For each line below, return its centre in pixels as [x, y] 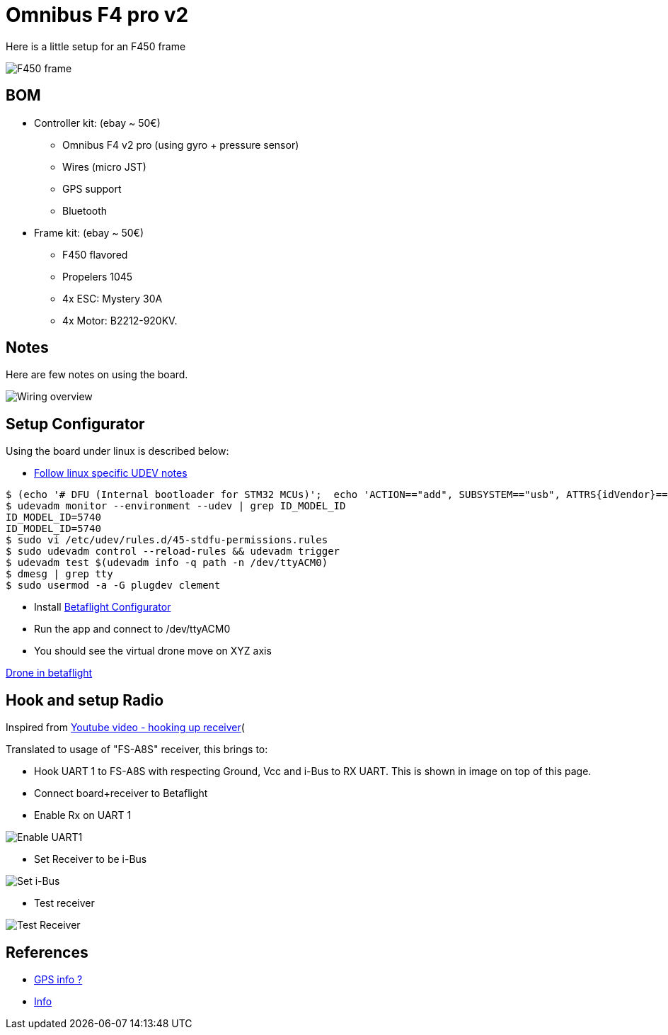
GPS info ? [58, 979]
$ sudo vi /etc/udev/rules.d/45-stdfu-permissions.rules [167, 540]
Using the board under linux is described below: [117, 451]
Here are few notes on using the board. [97, 375]
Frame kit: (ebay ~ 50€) [89, 232]
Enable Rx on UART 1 [83, 815]
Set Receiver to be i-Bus [91, 859]
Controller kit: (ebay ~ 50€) [97, 123]
